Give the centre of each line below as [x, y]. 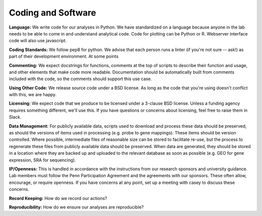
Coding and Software [53, 13]
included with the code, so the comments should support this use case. [81, 79]
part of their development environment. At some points [64, 56]
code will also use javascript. [38, 41]
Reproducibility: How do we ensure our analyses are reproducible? [76, 207]
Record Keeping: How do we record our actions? [58, 198]
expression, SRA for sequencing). [42, 160]
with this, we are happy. [33, 95]
